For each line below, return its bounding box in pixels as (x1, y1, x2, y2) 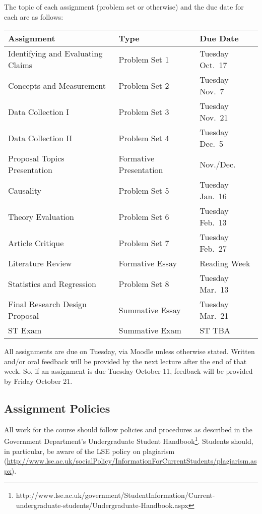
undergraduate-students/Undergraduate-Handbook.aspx (16, 499, 188, 510)
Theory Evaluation (8, 210, 74, 222)
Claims (8, 59, 33, 71)
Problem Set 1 (118, 53, 169, 65)
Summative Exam (118, 324, 181, 336)
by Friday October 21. (4, 375, 73, 386)
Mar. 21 (200, 310, 229, 322)
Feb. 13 (200, 216, 227, 229)
